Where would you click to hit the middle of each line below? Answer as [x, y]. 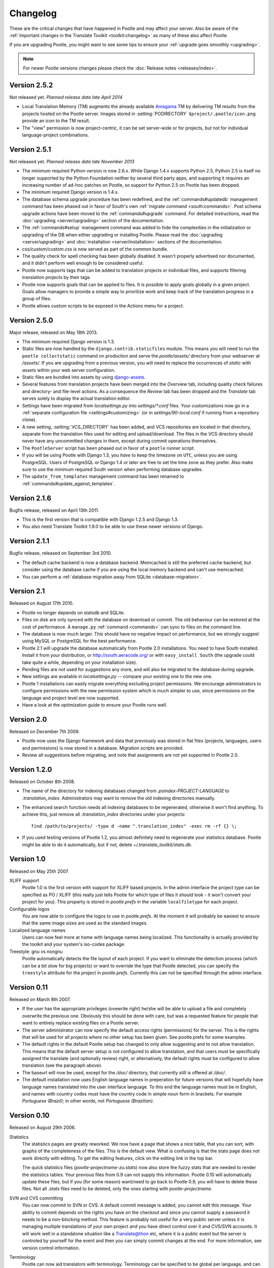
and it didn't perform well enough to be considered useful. [83, 263]
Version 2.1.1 [29, 541]
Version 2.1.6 [30, 498]
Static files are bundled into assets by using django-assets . [84, 377]
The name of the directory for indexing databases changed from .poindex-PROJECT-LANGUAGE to [126, 791]
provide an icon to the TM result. [56, 121]
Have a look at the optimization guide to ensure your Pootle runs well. [95, 705]
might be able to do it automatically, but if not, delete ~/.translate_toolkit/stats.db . [107, 844]
